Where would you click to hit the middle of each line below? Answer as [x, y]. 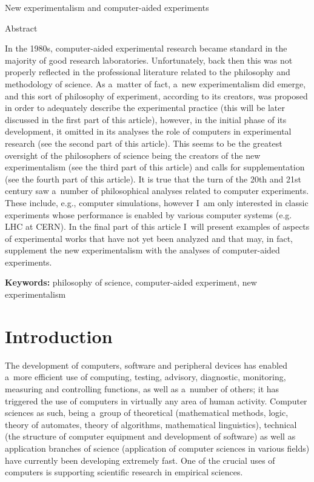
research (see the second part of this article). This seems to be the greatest [144, 143]
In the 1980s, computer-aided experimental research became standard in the [146, 48]
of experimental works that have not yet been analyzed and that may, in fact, [149, 238]
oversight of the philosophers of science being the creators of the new [133, 155]
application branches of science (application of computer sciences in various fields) [157, 448]
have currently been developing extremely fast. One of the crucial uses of [140, 460]
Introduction [59, 336]
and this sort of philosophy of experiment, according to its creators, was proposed [156, 95]
